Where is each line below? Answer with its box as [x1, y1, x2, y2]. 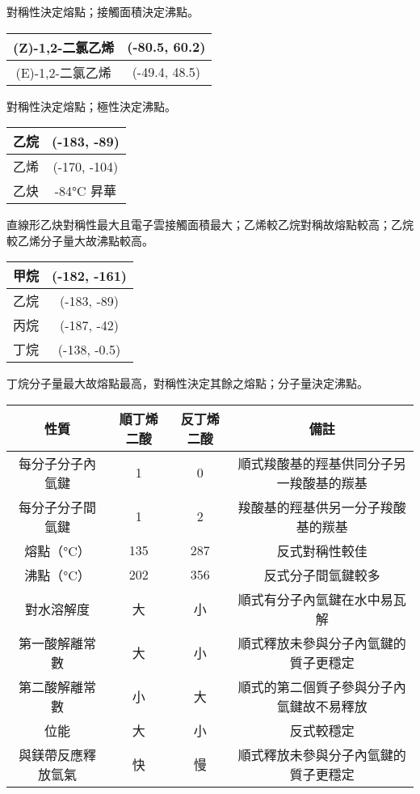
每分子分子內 [18, 453, 96, 473]
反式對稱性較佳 [276, 541, 367, 560]
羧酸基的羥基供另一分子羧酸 [237, 497, 406, 516]
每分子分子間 [18, 497, 96, 516]
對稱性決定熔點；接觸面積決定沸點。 [6, 3, 199, 19]
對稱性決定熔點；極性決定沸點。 [6, 97, 176, 114]
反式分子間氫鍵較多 [263, 565, 380, 584]
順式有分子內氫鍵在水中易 [237, 589, 393, 609]
